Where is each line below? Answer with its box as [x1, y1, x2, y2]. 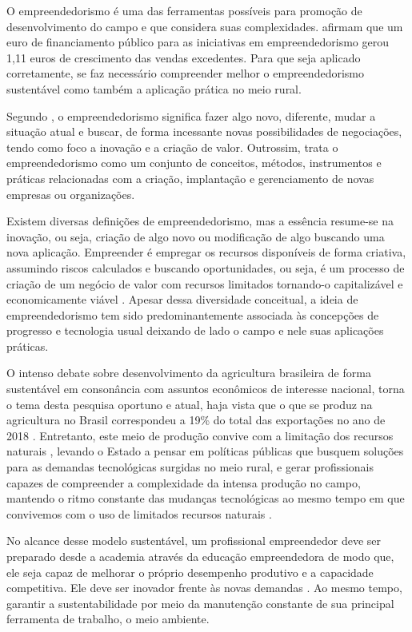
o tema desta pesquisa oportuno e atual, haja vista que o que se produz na [6, 395, 373, 412]
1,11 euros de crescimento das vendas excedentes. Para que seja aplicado [6, 49, 361, 66]
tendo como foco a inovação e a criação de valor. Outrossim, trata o [6, 138, 338, 155]
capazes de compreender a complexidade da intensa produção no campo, [6, 474, 361, 491]
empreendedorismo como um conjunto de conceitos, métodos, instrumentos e [6, 154, 382, 171]
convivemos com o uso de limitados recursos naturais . [6, 505, 272, 522]
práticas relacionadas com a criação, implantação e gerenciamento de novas [6, 169, 374, 186]
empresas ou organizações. [6, 185, 135, 202]
